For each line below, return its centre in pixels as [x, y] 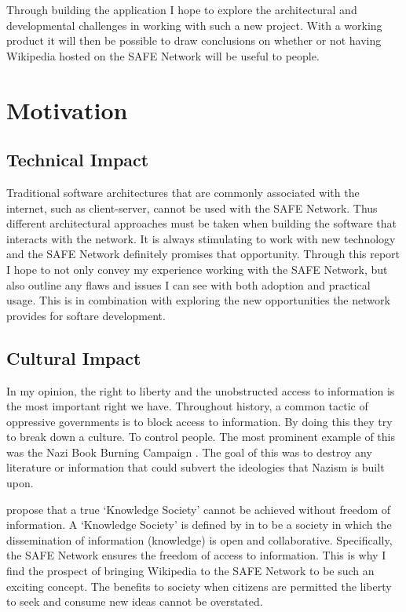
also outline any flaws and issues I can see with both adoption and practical [188, 284]
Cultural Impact [74, 357]
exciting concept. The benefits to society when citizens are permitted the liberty [199, 586]
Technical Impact [78, 160]
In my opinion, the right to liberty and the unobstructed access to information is [201, 390]
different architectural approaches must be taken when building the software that [202, 223]
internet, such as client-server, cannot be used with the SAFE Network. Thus [192, 208]
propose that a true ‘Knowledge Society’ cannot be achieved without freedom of [199, 509]
